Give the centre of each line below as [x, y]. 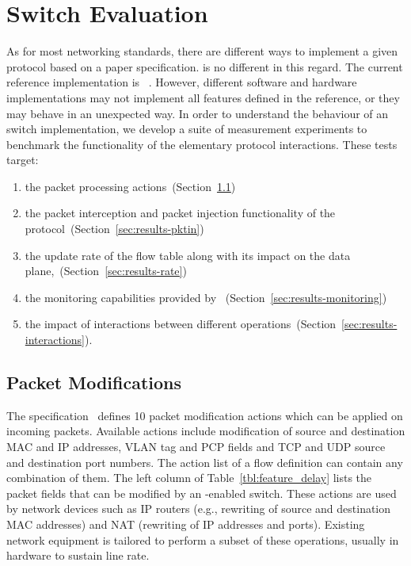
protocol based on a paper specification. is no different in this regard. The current [205, 66]
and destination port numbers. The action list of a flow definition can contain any [205, 462]
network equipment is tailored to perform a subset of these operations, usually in [203, 539]
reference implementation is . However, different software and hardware [182, 82]
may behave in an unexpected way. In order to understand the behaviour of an [198, 113]
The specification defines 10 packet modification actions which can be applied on [205, 415]
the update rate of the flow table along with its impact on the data [188, 255]
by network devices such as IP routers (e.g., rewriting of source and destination [199, 509]
